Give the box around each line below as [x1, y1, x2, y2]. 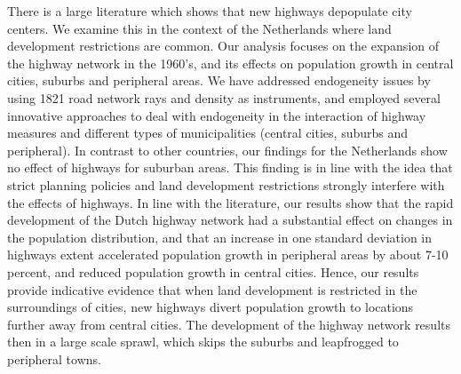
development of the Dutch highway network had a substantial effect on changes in [7, 211, 453, 229]
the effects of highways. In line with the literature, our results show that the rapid [7, 193, 454, 211]
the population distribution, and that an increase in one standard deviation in [7, 227, 433, 246]
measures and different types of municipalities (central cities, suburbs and [7, 123, 409, 142]
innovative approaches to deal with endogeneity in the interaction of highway [7, 106, 426, 124]
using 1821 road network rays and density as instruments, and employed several [7, 88, 441, 107]
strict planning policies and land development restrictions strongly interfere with [7, 175, 445, 194]
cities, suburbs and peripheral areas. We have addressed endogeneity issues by [7, 71, 431, 90]
